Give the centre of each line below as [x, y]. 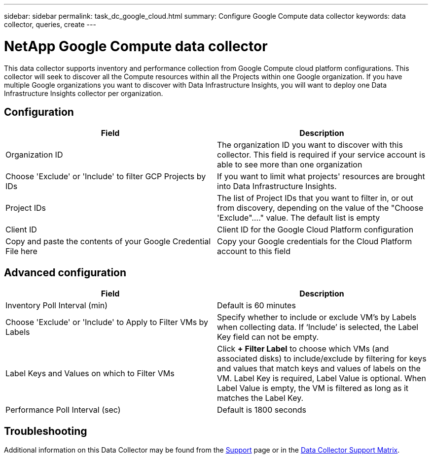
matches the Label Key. [260, 398]
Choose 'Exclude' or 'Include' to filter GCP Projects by [106, 177]
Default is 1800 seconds [262, 410]
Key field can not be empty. [268, 337]
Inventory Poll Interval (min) [57, 306]
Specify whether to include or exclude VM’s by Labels [317, 317]
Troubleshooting [46, 431]
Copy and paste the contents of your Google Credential [108, 242]
